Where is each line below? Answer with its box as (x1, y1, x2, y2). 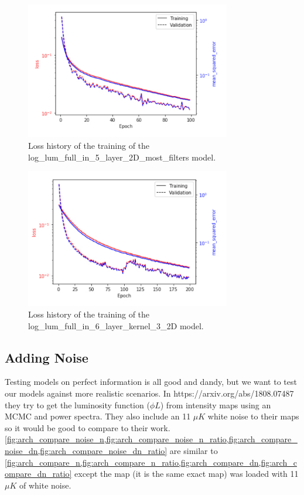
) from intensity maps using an (160, 398, 271, 411)
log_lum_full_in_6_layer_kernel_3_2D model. (28, 319, 204, 332)
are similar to (169, 444, 218, 456)
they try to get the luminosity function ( (5, 398, 150, 411)
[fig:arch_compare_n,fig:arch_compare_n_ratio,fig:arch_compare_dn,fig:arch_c (5, 456, 297, 468)
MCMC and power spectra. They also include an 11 (5, 410, 191, 422)
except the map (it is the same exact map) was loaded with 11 (74, 467, 299, 480)
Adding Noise (5, 348, 88, 366)
